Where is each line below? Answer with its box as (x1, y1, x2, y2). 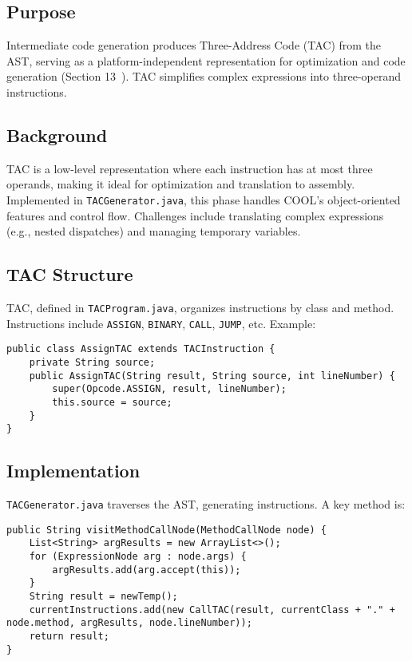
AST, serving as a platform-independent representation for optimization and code (6, 52, 406, 69)
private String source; (29, 356, 156, 368)
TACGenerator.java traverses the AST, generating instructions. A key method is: (6, 496, 406, 513)
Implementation (6, 458, 141, 483)
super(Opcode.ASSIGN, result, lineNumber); (52, 383, 287, 395)
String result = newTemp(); (29, 591, 178, 603)
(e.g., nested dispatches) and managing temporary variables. (6, 223, 301, 239)
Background (6, 122, 108, 147)
